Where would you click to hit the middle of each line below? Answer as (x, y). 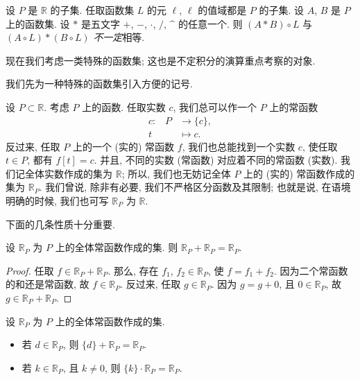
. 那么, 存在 (133, 270)
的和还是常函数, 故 (48, 284)
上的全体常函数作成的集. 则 (117, 247)
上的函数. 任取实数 (124, 106)
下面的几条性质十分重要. (60, 224)
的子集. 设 (282, 10)
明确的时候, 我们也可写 (57, 200)
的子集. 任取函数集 (92, 10)
